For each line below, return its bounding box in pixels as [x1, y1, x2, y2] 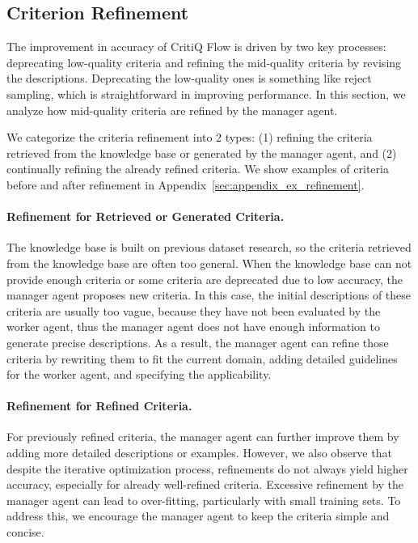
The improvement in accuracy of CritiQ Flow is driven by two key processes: [6, 38, 386, 55]
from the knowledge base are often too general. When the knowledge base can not [6, 254, 412, 271]
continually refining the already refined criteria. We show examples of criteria [6, 160, 389, 177]
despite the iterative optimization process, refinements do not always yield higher [6, 460, 408, 477]
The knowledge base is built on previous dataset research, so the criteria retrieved [6, 239, 412, 256]
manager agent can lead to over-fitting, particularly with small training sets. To [6, 491, 401, 508]
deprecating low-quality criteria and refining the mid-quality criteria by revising [6, 53, 402, 70]
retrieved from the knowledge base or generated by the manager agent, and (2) [6, 144, 397, 161]
